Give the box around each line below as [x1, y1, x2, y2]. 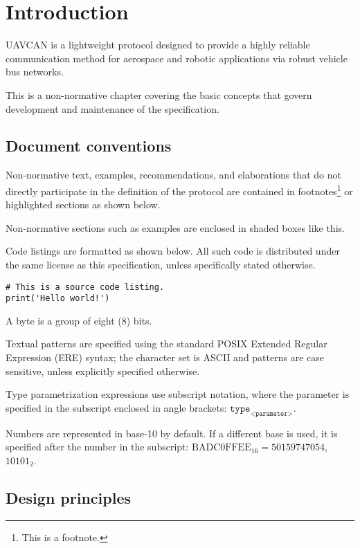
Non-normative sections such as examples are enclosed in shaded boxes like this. [6, 220, 345, 235]
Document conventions [6, 135, 172, 156]
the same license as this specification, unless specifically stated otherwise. [6, 257, 316, 271]
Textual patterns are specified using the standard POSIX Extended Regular [6, 336, 327, 351]
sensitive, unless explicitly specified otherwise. [6, 363, 200, 378]
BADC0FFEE [192, 443, 251, 453]
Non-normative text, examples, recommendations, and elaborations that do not [6, 167, 341, 182]
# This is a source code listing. [6, 282, 165, 292]
